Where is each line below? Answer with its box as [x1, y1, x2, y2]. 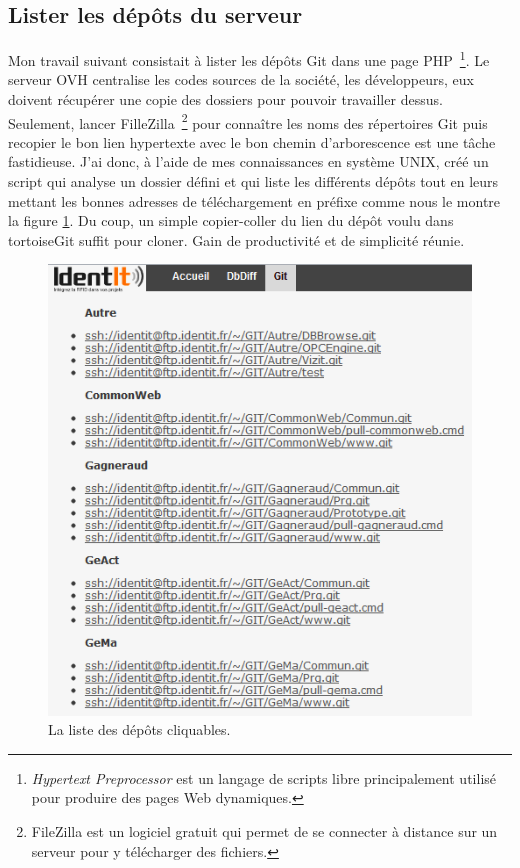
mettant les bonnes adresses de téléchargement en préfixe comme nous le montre [8, 190, 501, 211]
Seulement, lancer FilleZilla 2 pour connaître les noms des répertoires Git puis [8, 109, 488, 133]
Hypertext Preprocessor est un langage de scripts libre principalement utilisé [31, 767, 497, 788]
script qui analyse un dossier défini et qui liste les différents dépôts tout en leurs [8, 171, 499, 192]
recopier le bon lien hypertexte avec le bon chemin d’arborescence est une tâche [8, 131, 496, 152]
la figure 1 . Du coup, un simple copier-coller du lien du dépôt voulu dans [8, 210, 454, 231]
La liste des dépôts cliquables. [48, 719, 231, 740]
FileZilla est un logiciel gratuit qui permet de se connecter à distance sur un [31, 820, 498, 841]
